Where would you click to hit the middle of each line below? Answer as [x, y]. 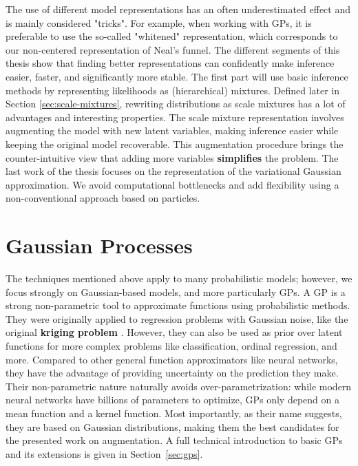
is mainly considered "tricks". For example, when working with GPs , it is [159, 22]
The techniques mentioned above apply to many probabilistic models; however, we [179, 278]
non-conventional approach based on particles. [103, 198]
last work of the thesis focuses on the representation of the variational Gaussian [173, 171]
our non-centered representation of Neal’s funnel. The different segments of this [173, 49]
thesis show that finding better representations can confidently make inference [170, 63]
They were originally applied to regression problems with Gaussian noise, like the [177, 318]
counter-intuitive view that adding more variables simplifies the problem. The [172, 157]
